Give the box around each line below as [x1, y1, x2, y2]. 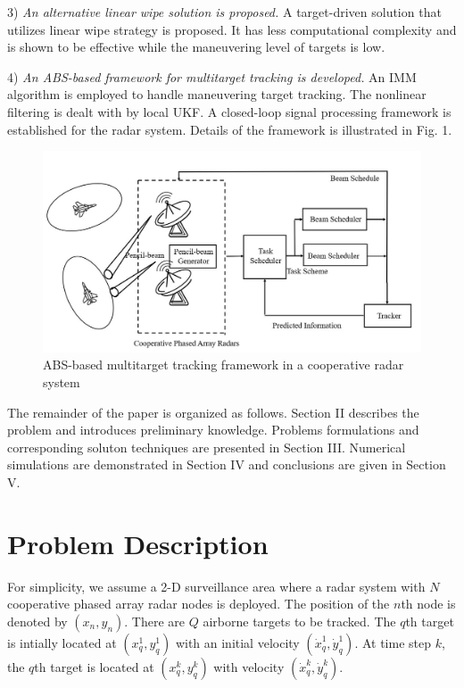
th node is [401, 594, 456, 613]
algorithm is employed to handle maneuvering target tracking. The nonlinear [7, 85, 427, 104]
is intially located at [7, 633, 117, 651]
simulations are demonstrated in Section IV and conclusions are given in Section [7, 455, 446, 474]
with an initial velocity [175, 633, 300, 651]
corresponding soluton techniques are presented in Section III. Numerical [7, 437, 406, 456]
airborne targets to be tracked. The [203, 611, 396, 630]
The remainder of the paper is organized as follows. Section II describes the [7, 402, 419, 421]
